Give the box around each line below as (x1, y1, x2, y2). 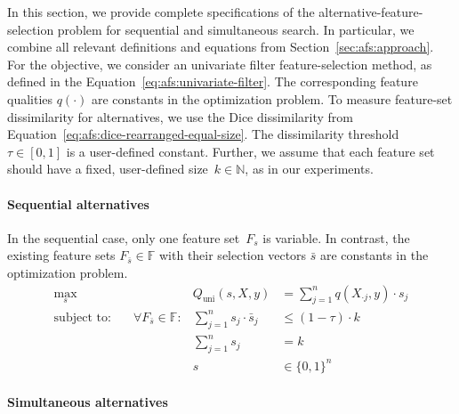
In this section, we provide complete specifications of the (7, 3, 315, 20)
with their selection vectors (158, 246, 307, 264)
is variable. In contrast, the (262, 228, 410, 247)
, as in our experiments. (245, 159, 374, 178)
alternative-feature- (318, 3, 423, 20)
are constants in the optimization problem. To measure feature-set (91, 89, 453, 108)
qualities (7, 89, 53, 108)
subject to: (53, 311, 111, 324)
